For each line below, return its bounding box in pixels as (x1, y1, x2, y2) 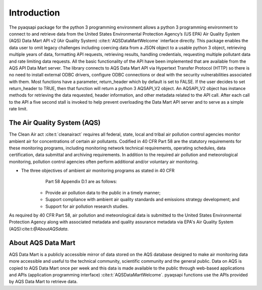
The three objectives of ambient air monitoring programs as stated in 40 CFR (21, 168, 175, 174)
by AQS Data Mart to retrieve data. (9, 279, 78, 285)
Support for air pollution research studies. (45, 203, 129, 209)
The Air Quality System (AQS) (9, 119, 101, 127)
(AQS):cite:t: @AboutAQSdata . (9, 226, 69, 232)
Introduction (9, 7, 60, 18)
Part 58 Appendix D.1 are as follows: (45, 179, 117, 184)
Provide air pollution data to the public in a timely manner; (45, 190, 161, 196)
